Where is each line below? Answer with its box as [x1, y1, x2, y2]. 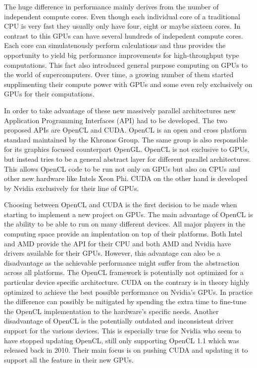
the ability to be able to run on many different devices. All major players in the [4, 219, 246, 229]
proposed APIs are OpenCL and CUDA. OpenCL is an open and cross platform [4, 125, 247, 135]
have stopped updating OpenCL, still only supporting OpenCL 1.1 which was [4, 335, 239, 345]
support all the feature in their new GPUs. [4, 354, 134, 365]
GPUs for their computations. [4, 89, 95, 99]
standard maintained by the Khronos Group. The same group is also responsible [4, 134, 248, 144]
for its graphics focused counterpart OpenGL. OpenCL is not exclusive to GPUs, [4, 144, 250, 154]
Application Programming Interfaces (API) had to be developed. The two [4, 115, 227, 125]
